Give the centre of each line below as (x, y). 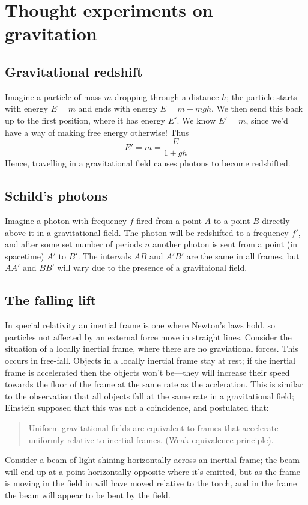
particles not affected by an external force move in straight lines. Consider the (148, 337)
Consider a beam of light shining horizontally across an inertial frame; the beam (152, 460)
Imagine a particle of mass (53, 96)
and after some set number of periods (74, 244)
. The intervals (104, 256)
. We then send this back (257, 108)
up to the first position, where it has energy (85, 120)
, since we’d (267, 120)
